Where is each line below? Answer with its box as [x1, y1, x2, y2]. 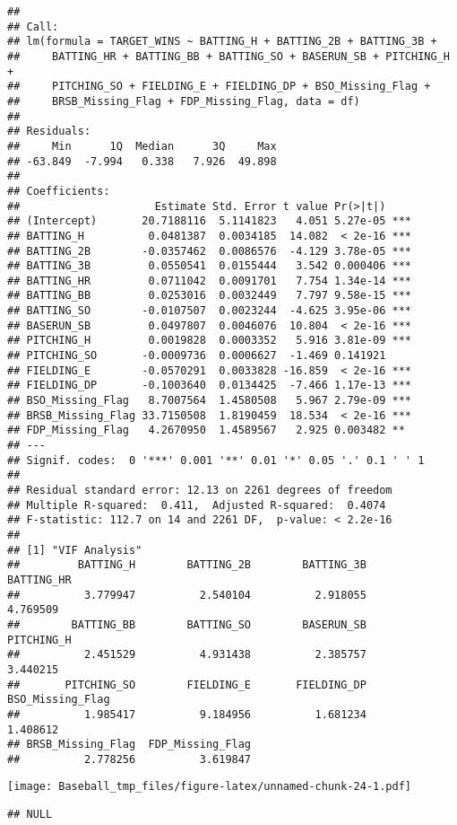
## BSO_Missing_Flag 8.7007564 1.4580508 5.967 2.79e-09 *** [7, 394, 412, 408]
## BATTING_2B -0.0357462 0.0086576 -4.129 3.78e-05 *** [7, 244, 412, 258]
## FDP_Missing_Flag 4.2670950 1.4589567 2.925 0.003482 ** [7, 424, 405, 437]
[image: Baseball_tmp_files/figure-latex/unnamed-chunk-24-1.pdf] [7, 780, 412, 794]
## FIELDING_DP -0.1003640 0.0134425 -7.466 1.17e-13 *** [7, 379, 412, 392]
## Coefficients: [7, 184, 110, 197]
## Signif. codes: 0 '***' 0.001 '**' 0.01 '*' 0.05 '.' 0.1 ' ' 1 [7, 453, 425, 467]
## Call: [7, 20, 59, 33]
